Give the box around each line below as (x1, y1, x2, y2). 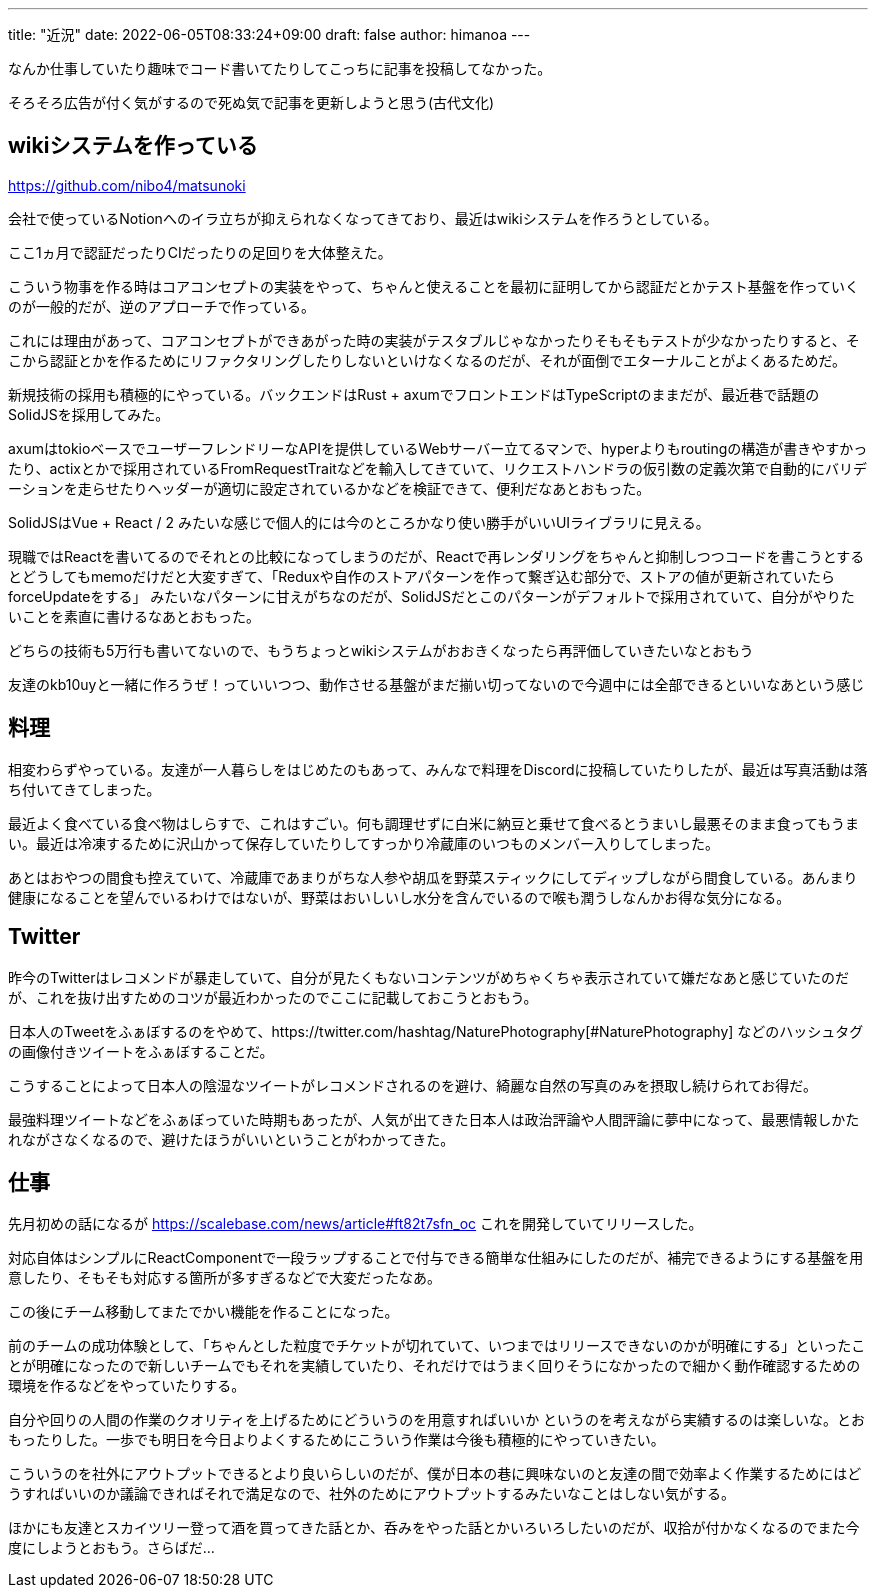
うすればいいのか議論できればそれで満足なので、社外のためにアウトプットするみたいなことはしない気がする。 (8, 1485, 736, 1503)
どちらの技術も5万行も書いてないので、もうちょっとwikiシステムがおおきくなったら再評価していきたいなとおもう (8, 641, 754, 659)
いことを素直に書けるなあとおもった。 (8, 607, 260, 625)
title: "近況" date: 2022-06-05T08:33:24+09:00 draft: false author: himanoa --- (8, 26, 531, 43)
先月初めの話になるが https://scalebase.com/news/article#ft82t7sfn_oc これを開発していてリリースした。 (8, 1215, 703, 1233)
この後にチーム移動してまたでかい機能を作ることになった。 (8, 1303, 399, 1321)
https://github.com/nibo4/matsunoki (8, 176, 246, 194)
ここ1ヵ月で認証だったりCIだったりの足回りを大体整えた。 (8, 243, 392, 261)
